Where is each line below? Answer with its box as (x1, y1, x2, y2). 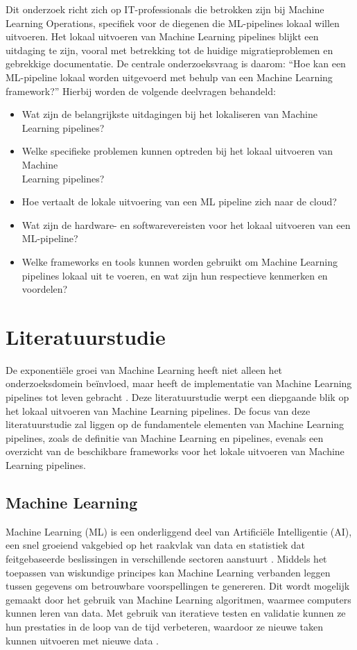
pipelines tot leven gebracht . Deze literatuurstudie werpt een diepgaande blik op (6, 390, 349, 404)
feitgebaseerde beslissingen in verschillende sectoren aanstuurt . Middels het (6, 551, 327, 565)
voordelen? (21, 282, 68, 296)
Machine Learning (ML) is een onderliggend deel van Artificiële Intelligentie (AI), (6, 524, 352, 538)
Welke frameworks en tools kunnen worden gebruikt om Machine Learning (21, 254, 338, 268)
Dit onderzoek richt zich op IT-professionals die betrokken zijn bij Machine (6, 2, 324, 16)
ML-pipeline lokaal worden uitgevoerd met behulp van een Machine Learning (6, 69, 333, 84)
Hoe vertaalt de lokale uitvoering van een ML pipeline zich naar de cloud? (21, 194, 337, 209)
